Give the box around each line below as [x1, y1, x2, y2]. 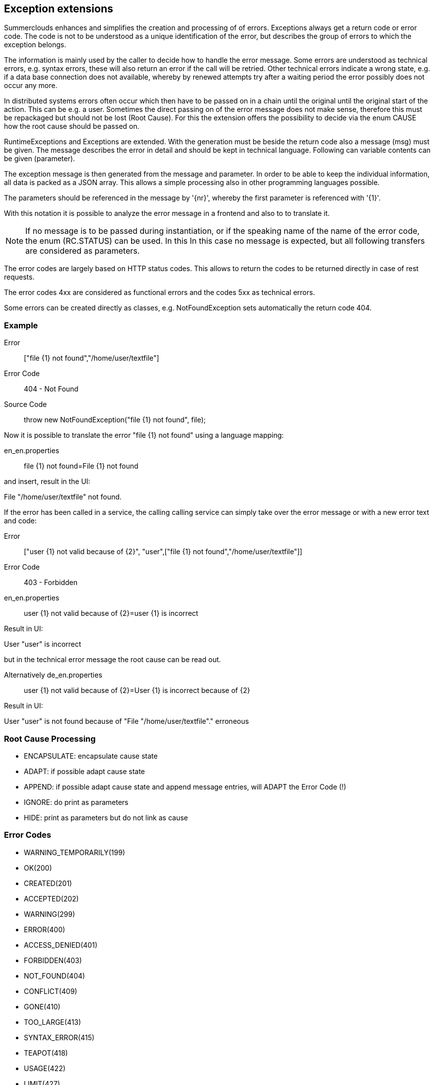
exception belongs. [4, 40, 67, 49]
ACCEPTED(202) [24, 894, 79, 903]
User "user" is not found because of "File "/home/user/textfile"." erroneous [4, 717, 249, 726]
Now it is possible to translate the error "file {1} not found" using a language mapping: [4, 431, 284, 440]
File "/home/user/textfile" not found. [4, 493, 122, 501]
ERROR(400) [24, 925, 66, 934]
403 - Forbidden [24, 578, 77, 587]
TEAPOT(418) [24, 1048, 68, 1057]
